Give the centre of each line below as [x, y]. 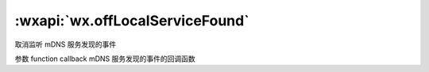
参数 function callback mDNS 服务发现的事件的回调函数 [105, 59]
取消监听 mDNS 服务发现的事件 [66, 44]
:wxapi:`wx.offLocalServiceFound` [132, 21]
